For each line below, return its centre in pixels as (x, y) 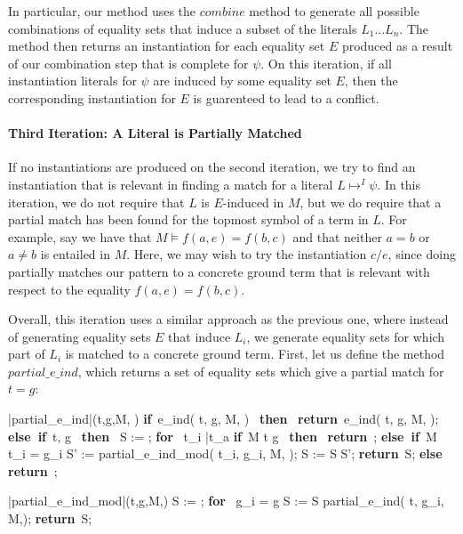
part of (27, 354)
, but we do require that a (371, 202)
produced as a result (397, 46)
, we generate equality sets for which (346, 336)
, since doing (422, 254)
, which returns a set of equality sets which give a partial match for (261, 371)
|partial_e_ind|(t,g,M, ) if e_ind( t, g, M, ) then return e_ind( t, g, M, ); (224, 419)
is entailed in (75, 254)
